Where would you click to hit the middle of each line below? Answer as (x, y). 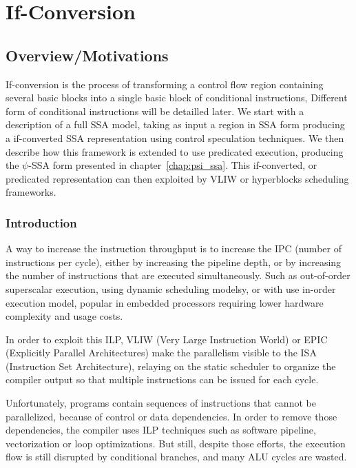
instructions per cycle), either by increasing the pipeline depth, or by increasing (174, 262)
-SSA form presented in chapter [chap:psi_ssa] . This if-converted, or (173, 165)
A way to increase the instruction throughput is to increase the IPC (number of (174, 248)
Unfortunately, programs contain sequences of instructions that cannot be (161, 403)
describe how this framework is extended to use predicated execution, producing (175, 151)
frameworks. (31, 192)
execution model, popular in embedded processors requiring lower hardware (165, 302)
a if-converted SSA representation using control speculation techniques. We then (175, 138)
